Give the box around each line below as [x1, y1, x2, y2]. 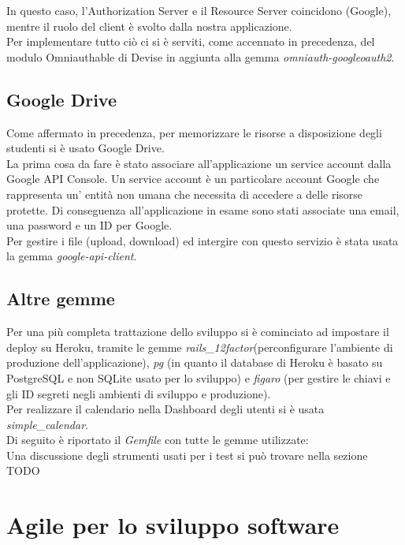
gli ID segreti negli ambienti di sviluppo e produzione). [6, 385, 271, 401]
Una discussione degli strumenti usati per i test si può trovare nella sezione [6, 446, 368, 463]
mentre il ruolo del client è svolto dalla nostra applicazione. [6, 17, 292, 34]
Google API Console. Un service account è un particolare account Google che [6, 170, 380, 187]
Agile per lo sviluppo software [6, 509, 340, 541]
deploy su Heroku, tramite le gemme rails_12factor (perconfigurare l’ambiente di [6, 338, 393, 355]
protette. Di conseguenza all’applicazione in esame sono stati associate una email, [6, 201, 399, 218]
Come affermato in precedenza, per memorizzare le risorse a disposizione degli [6, 124, 382, 140]
